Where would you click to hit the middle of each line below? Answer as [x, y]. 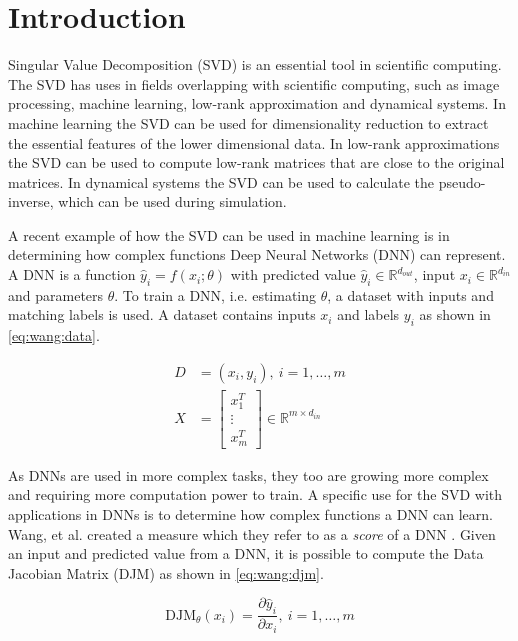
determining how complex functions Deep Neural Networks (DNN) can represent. [257, 254]
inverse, [31, 201]
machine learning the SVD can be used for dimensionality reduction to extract [248, 122]
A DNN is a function [72, 274]
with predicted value [293, 274]
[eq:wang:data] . [54, 335]
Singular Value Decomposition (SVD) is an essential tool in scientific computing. [255, 64]
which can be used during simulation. [172, 201]
